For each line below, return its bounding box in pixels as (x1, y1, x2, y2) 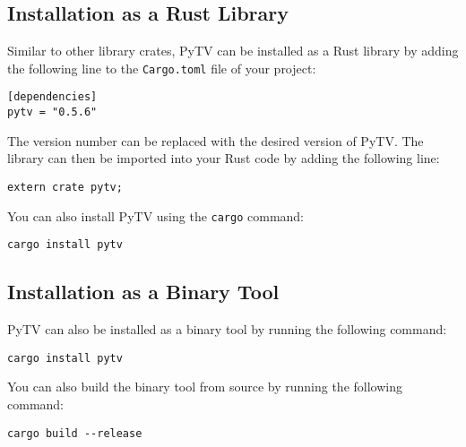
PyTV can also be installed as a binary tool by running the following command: (7, 320, 447, 339)
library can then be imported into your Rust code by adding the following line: (7, 149, 440, 168)
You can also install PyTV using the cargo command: (7, 206, 305, 225)
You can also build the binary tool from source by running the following (7, 377, 402, 396)
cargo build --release (7, 426, 142, 440)
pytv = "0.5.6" (7, 106, 98, 119)
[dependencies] (7, 90, 98, 104)
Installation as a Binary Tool (7, 278, 280, 305)
